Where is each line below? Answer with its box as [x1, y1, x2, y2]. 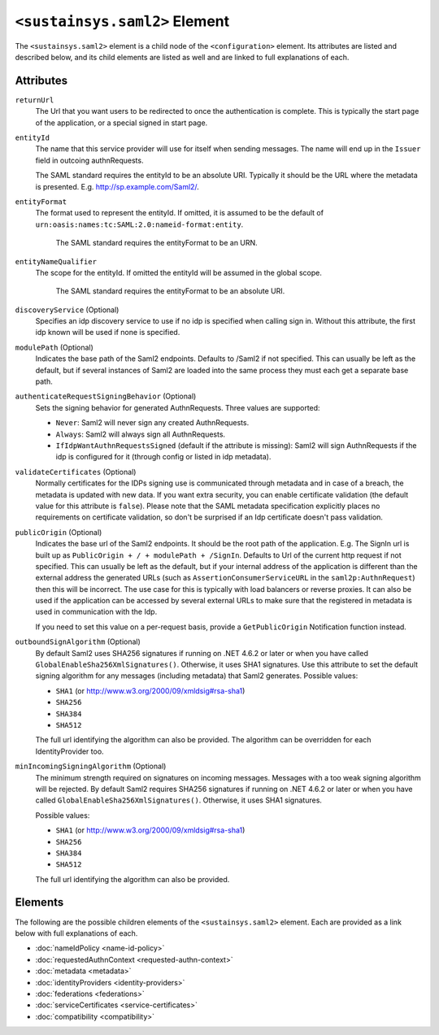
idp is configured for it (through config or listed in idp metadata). [55, 452, 272, 462]
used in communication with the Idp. [35, 607, 158, 617]
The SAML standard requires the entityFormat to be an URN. [55, 238, 258, 248]
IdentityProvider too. [35, 746, 105, 756]
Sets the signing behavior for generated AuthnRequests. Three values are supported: [35, 402, 320, 412]
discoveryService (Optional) [15, 305, 120, 315]
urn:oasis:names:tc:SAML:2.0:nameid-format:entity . [35, 220, 244, 229]
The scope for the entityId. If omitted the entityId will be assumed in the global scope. [35, 267, 323, 277]
